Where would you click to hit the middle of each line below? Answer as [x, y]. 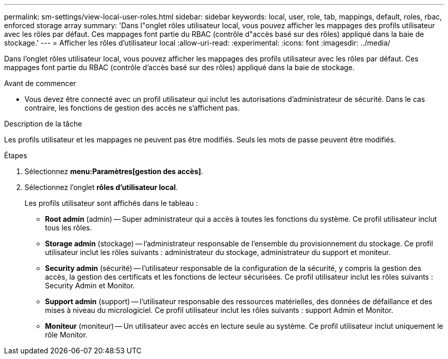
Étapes [16, 155]
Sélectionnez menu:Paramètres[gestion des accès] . [114, 171]
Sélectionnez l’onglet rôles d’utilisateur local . [101, 187]
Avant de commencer [40, 83]
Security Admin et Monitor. [90, 286]
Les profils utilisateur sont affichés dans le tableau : [111, 203]
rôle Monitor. [66, 335]
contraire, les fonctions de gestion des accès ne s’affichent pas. [132, 108]
